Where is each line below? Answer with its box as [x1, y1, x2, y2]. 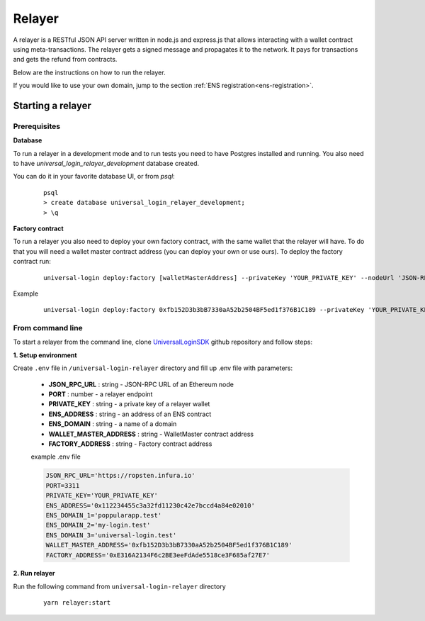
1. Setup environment [13, 351, 77, 359]
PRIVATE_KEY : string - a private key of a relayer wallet [48, 400, 210, 408]
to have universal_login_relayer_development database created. [13, 160, 200, 168]
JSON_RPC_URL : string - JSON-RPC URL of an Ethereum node [48, 380, 234, 388]
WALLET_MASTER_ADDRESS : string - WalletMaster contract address [48, 430, 254, 438]
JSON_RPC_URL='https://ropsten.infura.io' [45, 471, 195, 480]
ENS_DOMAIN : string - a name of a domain [48, 420, 177, 428]
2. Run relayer [13, 569, 55, 578]
